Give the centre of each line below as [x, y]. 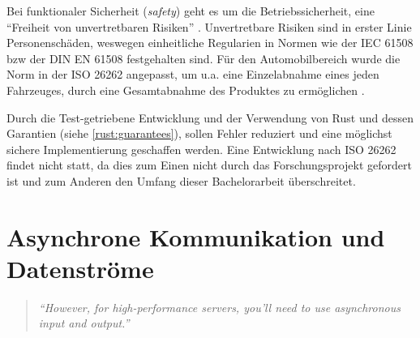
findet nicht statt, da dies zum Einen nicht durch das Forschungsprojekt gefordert [209, 165]
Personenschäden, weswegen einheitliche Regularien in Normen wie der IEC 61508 [210, 43]
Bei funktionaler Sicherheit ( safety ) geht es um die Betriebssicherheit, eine [191, 11]
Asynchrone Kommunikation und [196, 236]
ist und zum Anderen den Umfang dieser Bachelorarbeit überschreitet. [181, 180]
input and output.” [84, 323]
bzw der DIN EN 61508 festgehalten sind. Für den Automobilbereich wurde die [204, 58]
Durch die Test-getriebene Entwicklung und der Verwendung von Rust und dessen [210, 117]
